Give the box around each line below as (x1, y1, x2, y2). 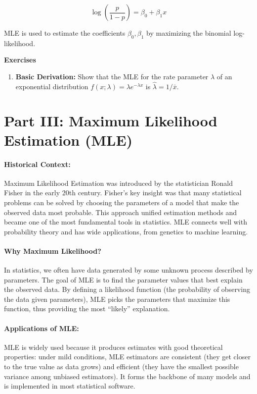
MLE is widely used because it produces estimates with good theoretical (4, 341, 223, 352)
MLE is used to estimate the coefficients (4, 28, 126, 38)
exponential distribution (15, 81, 88, 91)
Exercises (4, 55, 36, 65)
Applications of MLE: (4, 323, 79, 333)
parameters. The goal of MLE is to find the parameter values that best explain (4, 274, 243, 284)
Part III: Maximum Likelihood (4, 110, 217, 130)
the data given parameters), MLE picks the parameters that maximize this (4, 293, 230, 304)
